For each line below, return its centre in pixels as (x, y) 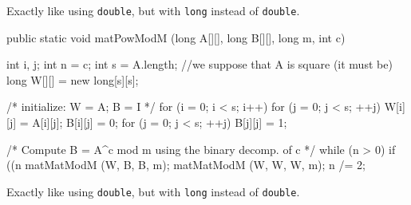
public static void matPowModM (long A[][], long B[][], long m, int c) (176, 37)
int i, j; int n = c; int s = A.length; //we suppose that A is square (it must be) (200, 64)
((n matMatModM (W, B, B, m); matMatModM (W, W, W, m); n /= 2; (186, 165)
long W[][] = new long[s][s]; (73, 79)
